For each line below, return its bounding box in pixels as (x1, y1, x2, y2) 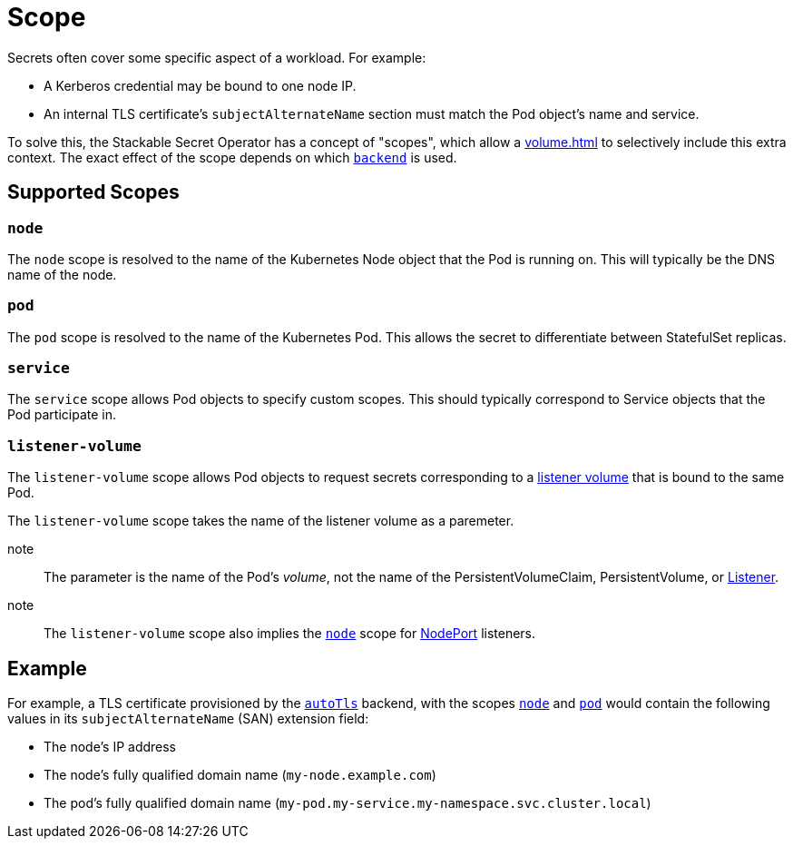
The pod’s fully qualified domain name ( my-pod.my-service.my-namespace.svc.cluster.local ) (44, 795, 651, 812)
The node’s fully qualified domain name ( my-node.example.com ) (44, 767, 436, 783)
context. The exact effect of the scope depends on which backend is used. (7, 149, 457, 165)
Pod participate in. (7, 407, 116, 423)
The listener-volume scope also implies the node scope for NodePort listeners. (44, 625, 536, 642)
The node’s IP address (44, 739, 177, 755)
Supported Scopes (7, 181, 180, 204)
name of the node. (7, 266, 117, 282)
